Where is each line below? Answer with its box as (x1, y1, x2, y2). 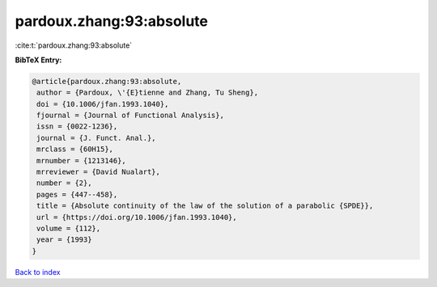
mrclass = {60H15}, (36, 145, 113, 154)
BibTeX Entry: (15, 55, 62, 65)
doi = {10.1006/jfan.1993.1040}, (36, 99, 169, 108)
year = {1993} (36, 235, 92, 244)
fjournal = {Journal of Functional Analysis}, (36, 111, 224, 120)
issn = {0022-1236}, (36, 122, 118, 131)
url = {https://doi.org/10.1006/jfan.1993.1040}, (36, 213, 238, 222)
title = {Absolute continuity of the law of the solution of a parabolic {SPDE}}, (36, 201, 374, 210)
